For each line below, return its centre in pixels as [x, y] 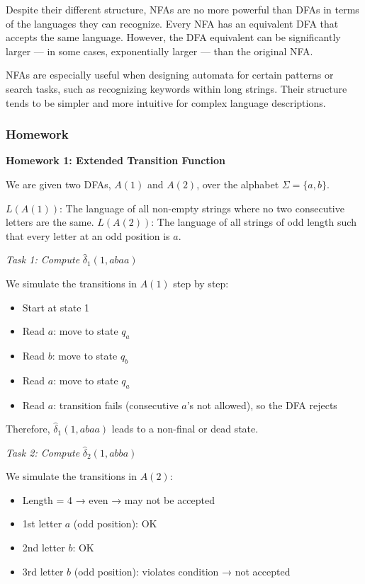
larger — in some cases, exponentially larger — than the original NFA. [159, 51]
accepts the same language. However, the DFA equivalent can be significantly [173, 37]
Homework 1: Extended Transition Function [116, 160]
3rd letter [43, 571]
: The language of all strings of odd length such [254, 222]
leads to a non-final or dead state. [185, 429]
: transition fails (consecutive [116, 405]
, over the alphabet [238, 184]
